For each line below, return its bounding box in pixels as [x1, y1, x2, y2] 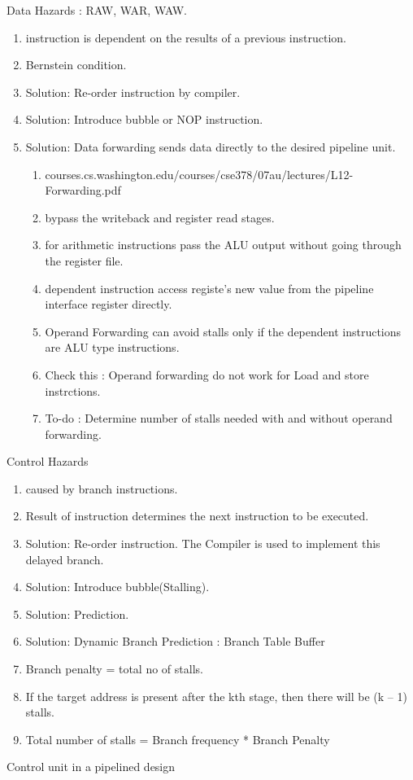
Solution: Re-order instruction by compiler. [25, 83, 241, 100]
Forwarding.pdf [45, 182, 121, 199]
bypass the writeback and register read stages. [45, 208, 275, 226]
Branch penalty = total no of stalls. [25, 660, 203, 677]
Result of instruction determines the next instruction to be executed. [25, 507, 369, 524]
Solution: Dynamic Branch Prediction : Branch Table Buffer [25, 633, 325, 650]
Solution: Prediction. [25, 605, 129, 622]
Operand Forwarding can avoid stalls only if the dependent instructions [45, 322, 402, 340]
